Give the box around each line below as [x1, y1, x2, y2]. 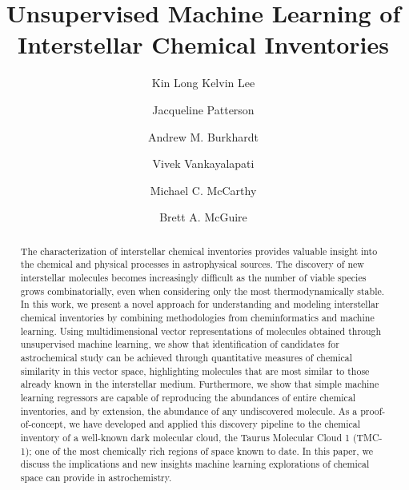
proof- [360, 404, 386, 417]
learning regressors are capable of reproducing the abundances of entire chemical [20, 390, 356, 404]
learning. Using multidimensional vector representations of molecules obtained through [20, 324, 382, 337]
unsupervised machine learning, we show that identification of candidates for [20, 337, 339, 351]
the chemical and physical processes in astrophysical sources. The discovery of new [20, 257, 364, 271]
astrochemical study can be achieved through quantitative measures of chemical [20, 350, 352, 364]
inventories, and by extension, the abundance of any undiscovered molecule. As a [20, 404, 358, 417]
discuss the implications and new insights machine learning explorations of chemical [20, 457, 370, 471]
